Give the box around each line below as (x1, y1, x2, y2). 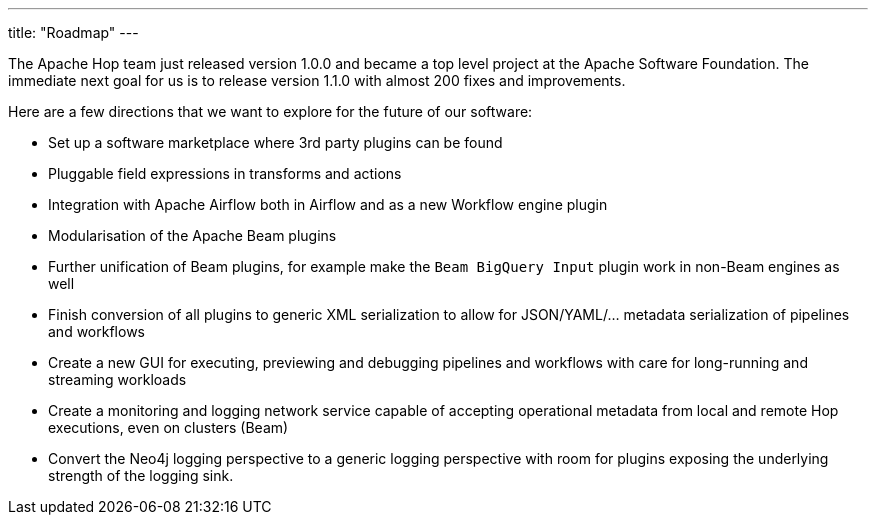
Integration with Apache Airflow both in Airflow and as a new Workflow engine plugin (48, 196, 608, 213)
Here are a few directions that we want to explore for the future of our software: (8, 103, 533, 120)
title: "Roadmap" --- (8, 24, 139, 41)
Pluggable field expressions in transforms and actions (48, 165, 402, 182)
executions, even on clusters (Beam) (48, 419, 289, 436)
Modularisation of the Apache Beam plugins (48, 227, 337, 244)
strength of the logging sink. (48, 467, 234, 484)
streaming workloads (48, 371, 187, 388)
